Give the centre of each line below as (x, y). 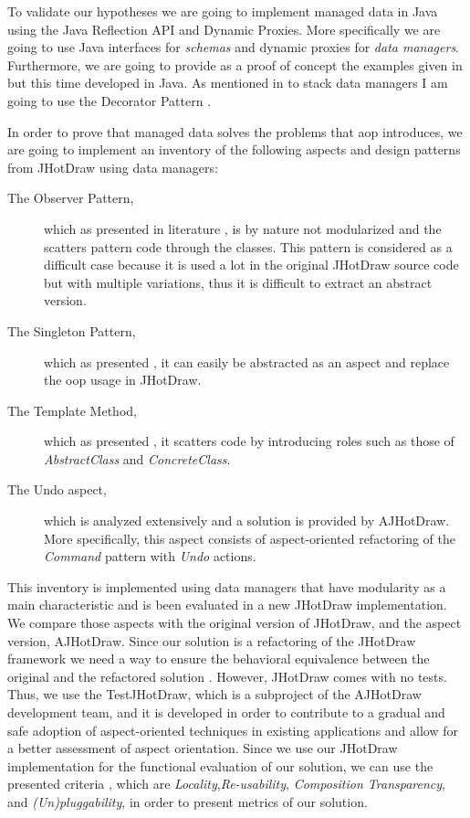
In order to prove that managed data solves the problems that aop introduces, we (235, 131)
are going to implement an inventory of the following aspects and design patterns (234, 149)
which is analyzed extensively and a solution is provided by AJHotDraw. (247, 521)
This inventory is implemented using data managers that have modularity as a (227, 586)
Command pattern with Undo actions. (150, 556)
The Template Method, (72, 410)
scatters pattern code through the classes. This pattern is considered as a (248, 246)
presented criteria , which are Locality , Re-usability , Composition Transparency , (226, 784)
